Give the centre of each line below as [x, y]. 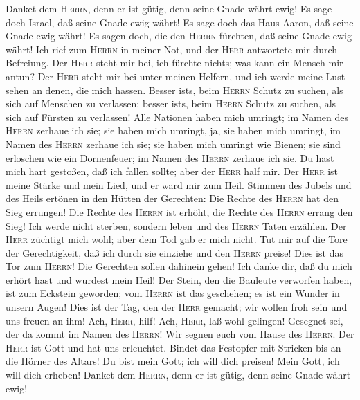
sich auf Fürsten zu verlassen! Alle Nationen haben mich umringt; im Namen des [177, 117]
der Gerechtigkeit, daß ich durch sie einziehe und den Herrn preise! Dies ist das [174, 252]
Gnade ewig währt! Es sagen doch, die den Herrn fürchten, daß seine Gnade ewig [179, 36]
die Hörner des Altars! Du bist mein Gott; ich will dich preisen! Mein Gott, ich [173, 361]
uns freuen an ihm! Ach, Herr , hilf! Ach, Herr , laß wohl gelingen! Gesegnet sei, [174, 320]
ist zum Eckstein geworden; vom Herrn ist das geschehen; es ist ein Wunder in [173, 293]
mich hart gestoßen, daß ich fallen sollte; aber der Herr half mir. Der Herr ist [172, 171]
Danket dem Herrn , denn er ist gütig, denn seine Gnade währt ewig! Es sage [169, 8]
